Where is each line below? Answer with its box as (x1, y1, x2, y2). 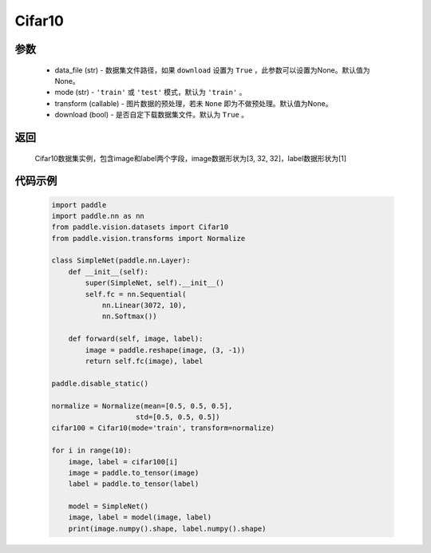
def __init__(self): (68, 267, 149, 276)
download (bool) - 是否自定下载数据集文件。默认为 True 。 (54, 110, 249, 120)
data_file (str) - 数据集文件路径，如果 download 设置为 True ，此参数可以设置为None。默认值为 (54, 65, 370, 75)
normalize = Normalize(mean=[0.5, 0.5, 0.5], (51, 401, 233, 410)
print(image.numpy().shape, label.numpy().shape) (68, 523, 267, 533)
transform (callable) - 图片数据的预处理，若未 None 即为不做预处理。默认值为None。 (54, 98, 333, 108)
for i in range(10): (51, 446, 132, 455)
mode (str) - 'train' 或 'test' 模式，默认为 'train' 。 (54, 88, 247, 97)
